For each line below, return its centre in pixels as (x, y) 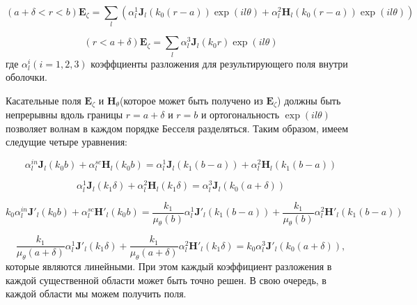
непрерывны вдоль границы (64, 115)
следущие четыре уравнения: (67, 142)
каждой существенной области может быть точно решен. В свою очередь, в (166, 280)
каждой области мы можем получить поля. (96, 294)
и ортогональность (240, 115)
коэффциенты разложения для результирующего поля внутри (219, 63)
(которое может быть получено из (191, 100)
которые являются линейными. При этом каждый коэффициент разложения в (169, 266)
